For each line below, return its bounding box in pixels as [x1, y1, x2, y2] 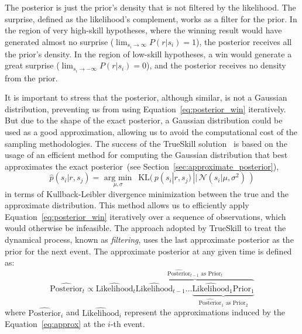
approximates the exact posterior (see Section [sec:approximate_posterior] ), [5, 160, 279, 172]
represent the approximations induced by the [124, 306, 286, 318]
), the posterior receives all [196, 35, 292, 47]
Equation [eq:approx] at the [5, 318, 105, 330]
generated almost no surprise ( [5, 35, 114, 47]
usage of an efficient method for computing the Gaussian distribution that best [5, 149, 288, 161]
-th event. [110, 318, 145, 330]
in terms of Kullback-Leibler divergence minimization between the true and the [5, 187, 289, 199]
